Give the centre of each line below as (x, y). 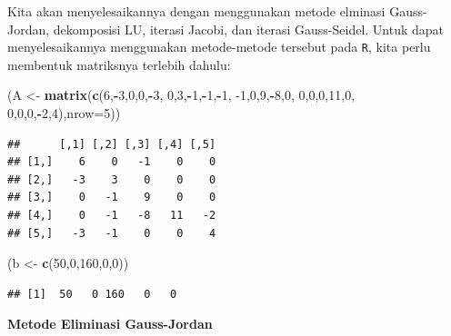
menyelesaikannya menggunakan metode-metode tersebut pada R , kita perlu (219, 47)
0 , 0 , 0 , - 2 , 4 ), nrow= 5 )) (64, 113)
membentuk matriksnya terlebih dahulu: (119, 64)
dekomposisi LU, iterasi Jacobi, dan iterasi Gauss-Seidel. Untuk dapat (249, 29)
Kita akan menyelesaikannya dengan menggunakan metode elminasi (196, 11)
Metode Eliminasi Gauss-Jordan (110, 324)
